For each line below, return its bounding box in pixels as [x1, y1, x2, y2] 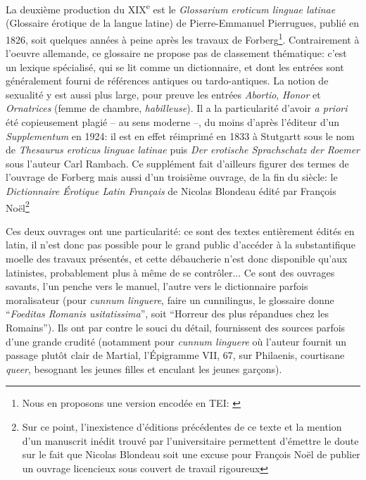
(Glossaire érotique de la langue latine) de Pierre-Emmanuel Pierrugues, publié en [6, 15, 360, 30]
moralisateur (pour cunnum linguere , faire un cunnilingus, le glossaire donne [6, 292, 334, 307]
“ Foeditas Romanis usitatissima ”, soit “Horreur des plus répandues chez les [6, 306, 329, 321]
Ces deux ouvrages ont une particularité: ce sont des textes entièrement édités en [6, 223, 355, 238]
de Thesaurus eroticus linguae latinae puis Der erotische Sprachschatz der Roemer [6, 142, 360, 157]
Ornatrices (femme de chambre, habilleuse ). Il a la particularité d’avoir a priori [6, 101, 348, 115]
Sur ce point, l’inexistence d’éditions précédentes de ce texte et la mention [22, 419, 342, 434]
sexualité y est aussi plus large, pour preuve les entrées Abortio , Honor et [6, 87, 321, 101]
